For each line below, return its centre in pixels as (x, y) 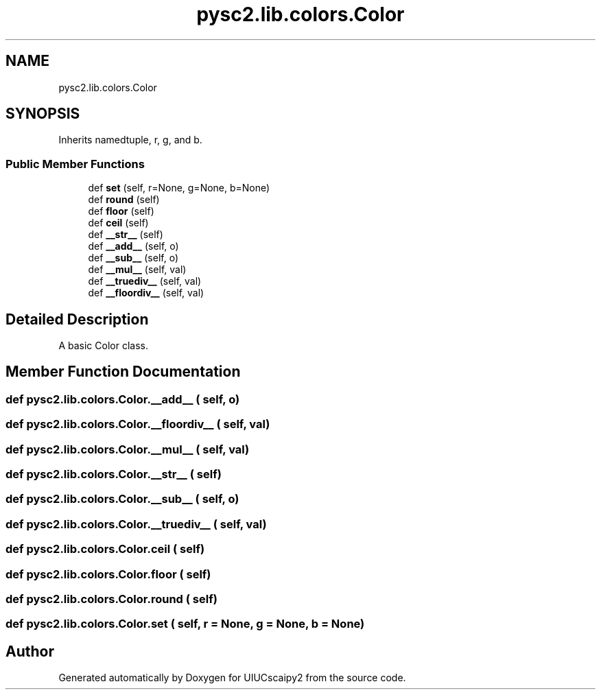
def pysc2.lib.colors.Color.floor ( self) (108, 574)
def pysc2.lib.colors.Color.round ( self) (111, 599)
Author (30, 651)
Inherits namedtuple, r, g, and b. (130, 140)
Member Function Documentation (123, 372)
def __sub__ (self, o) (133, 258)
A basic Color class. (103, 346)
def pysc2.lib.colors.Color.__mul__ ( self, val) (128, 449)
